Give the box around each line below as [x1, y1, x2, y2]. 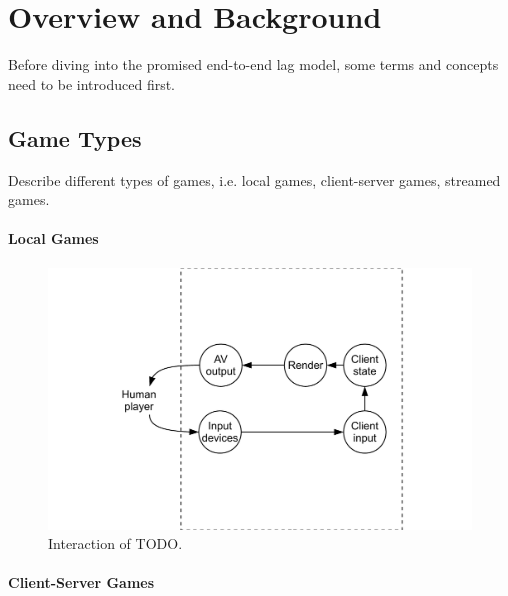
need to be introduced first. [8, 73, 176, 94]
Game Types [8, 122, 142, 153]
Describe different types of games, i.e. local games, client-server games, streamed [8, 169, 501, 190]
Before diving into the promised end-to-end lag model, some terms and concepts [8, 54, 499, 75]
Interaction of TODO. [48, 533, 183, 554]
